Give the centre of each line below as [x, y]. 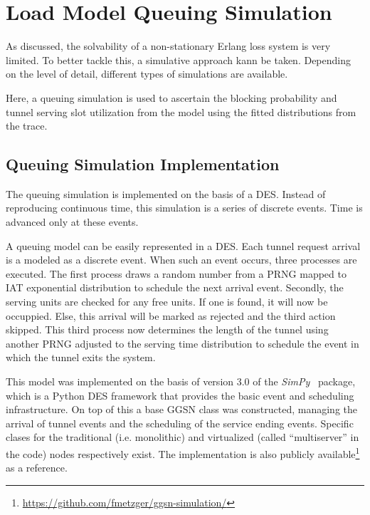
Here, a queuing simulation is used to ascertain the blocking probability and [171, 97]
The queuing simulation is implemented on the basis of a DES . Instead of [166, 193]
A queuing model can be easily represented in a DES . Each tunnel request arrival [183, 245]
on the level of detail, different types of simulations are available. [147, 74]
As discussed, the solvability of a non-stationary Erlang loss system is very [168, 46]
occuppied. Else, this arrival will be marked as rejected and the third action [171, 315]
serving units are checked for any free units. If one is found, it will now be [167, 302]
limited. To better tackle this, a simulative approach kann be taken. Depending [179, 59]
